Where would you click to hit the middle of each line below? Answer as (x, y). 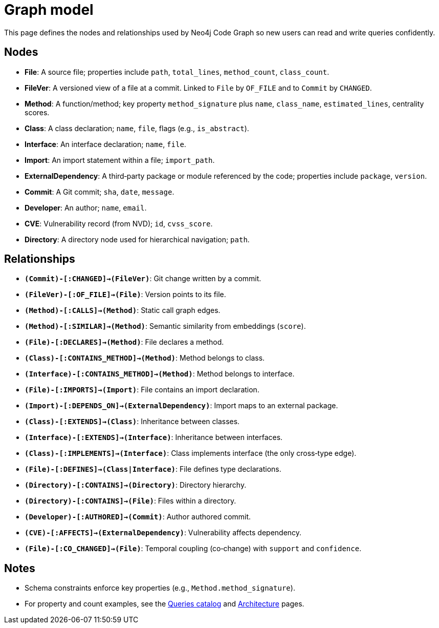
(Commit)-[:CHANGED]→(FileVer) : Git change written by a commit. (143, 279)
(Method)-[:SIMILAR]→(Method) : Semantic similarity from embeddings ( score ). (165, 326)
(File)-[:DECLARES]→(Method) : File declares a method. (124, 342)
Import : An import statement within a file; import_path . (120, 160)
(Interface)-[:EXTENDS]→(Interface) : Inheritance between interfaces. (154, 437)
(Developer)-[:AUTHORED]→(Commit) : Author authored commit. (138, 517)
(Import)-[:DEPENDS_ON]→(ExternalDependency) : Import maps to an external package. (181, 406)
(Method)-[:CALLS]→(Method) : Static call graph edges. (123, 310)
